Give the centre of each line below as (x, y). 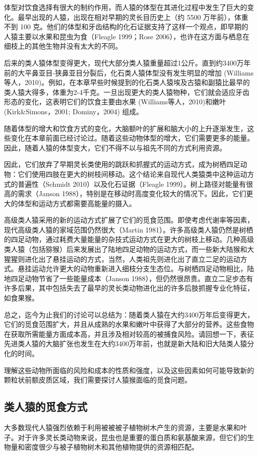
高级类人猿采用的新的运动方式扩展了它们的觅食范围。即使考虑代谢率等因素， (129, 220)
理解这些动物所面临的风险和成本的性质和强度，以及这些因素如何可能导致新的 (129, 370)
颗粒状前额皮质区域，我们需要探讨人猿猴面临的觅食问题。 (98, 380)
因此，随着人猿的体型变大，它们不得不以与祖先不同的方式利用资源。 (115, 147)
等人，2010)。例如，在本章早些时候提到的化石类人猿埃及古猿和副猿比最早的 (127, 82)
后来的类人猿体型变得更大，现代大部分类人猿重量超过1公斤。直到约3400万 (124, 62)
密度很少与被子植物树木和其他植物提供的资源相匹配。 (111, 447)
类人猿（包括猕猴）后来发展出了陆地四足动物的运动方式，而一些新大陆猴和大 (129, 249)
